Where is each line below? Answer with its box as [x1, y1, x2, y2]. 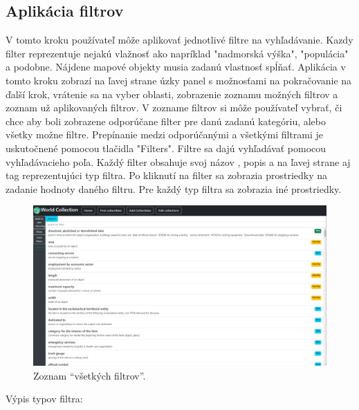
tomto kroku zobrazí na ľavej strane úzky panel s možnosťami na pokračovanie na [6, 73, 352, 87]
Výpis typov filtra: [6, 391, 83, 406]
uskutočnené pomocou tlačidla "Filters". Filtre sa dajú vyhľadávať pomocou [6, 140, 326, 155]
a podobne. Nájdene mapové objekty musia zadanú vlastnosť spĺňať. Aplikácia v [6, 59, 346, 74]
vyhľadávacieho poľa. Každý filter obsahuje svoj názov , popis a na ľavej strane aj [6, 154, 351, 169]
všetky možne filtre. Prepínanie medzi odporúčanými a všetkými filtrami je [6, 127, 324, 142]
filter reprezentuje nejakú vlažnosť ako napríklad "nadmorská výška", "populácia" [6, 46, 349, 60]
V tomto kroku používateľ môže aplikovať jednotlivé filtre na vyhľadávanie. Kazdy [6, 32, 353, 47]
